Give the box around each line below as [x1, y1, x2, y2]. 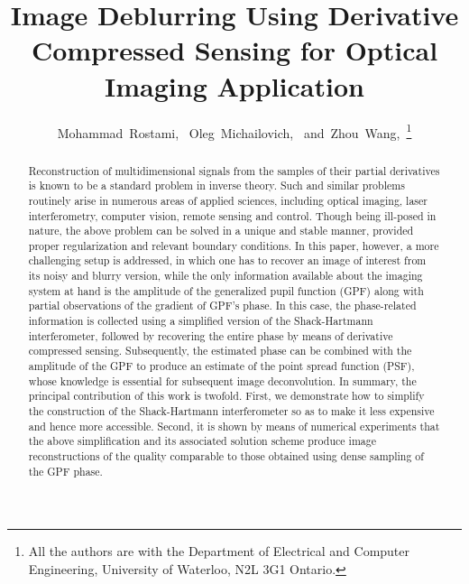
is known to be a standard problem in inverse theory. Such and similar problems [28, 178, 405, 193]
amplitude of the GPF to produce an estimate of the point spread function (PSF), [28, 358, 415, 374]
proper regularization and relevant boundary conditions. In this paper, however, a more [28, 237, 439, 253]
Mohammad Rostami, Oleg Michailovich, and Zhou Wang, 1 [57, 120, 412, 142]
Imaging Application [105, 67, 364, 104]
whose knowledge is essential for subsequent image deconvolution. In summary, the [28, 373, 417, 388]
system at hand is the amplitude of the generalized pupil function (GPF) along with [28, 283, 424, 298]
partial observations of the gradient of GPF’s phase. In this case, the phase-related [28, 298, 417, 313]
